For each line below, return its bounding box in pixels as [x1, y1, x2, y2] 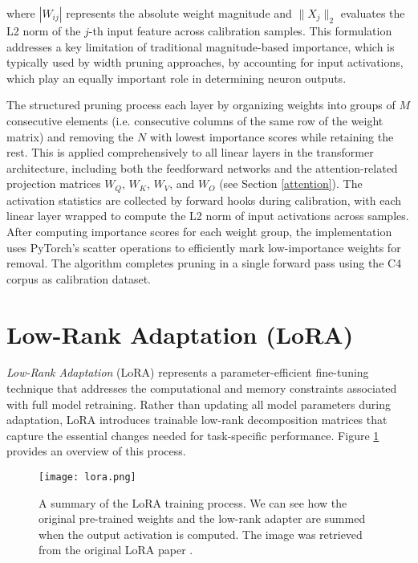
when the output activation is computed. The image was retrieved [39, 525, 363, 542]
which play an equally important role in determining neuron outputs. [6, 69, 347, 86]
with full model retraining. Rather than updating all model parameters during [6, 395, 391, 412]
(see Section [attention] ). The [219, 175, 363, 192]
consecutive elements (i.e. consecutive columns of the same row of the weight [6, 112, 384, 129]
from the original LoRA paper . [39, 541, 193, 558]
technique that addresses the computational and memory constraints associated [6, 380, 397, 397]
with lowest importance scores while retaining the [149, 128, 394, 145]
